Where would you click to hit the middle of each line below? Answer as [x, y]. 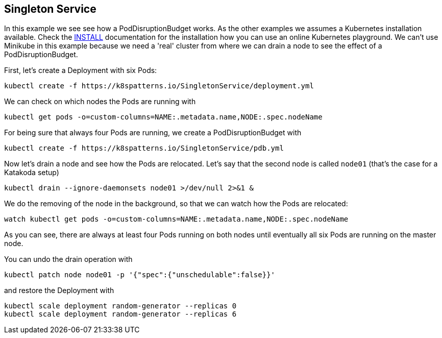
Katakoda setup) [32, 173]
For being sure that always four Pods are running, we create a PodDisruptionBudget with [153, 133]
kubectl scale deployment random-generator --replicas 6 [120, 314]
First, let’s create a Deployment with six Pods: [81, 70]
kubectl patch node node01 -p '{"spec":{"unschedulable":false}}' [140, 275]
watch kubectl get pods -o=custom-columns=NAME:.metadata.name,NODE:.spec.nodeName [176, 219]
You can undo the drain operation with [68, 259]
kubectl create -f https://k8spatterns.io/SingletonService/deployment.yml [159, 86]
